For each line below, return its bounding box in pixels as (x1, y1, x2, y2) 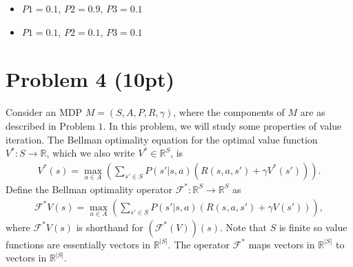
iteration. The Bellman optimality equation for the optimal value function (6, 132, 318, 146)
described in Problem (6, 118, 95, 132)
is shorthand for (76, 219, 143, 234)
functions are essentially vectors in (6, 237, 150, 251)
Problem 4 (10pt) (6, 65, 174, 93)
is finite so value (279, 219, 347, 234)
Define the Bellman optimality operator (6, 181, 172, 196)
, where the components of (173, 105, 285, 119)
